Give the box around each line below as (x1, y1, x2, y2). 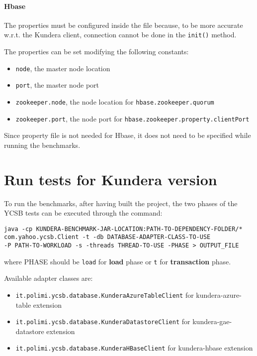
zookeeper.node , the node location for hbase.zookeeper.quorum (15, 96, 214, 107)
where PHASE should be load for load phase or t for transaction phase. (4, 256, 231, 266)
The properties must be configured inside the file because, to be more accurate (4, 19, 243, 30)
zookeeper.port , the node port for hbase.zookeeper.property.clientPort (15, 113, 250, 123)
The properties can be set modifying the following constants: (4, 46, 189, 57)
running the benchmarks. (4, 139, 81, 150)
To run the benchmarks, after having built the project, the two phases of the (4, 198, 238, 208)
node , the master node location (15, 63, 110, 73)
